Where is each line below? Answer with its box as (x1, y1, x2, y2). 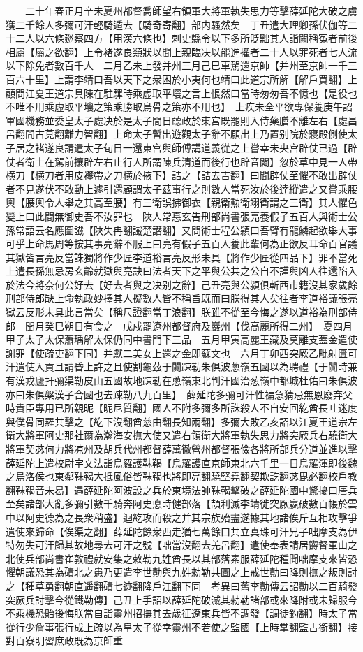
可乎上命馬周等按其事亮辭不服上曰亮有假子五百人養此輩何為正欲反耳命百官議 (6, 236, 357, 251)
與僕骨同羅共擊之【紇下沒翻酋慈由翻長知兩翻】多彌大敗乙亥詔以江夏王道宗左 (6, 414, 357, 428)
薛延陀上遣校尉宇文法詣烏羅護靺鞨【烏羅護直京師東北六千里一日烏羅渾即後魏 (6, 455, 357, 470)
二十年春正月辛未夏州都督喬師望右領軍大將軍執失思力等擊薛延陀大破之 (24, 3, 348, 17)
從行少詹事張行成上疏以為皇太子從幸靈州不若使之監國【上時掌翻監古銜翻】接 (6, 619, 357, 634)
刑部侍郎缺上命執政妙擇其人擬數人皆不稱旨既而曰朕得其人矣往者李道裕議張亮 (6, 291, 357, 305)
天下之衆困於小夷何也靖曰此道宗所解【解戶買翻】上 (122, 71, 357, 86)
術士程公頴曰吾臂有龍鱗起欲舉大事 (200, 222, 357, 237)
